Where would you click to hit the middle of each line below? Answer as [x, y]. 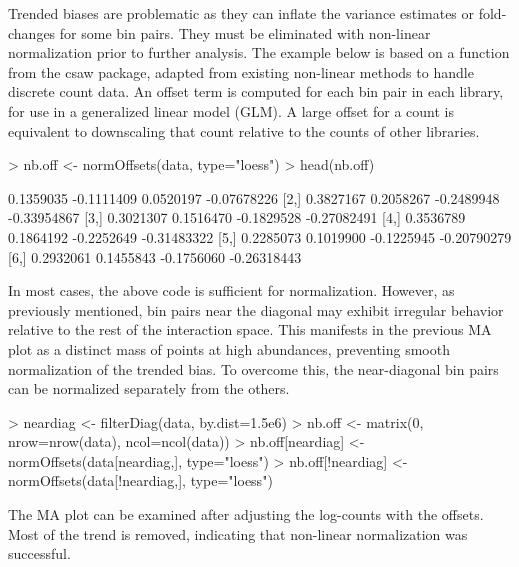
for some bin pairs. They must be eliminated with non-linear [245, 32]
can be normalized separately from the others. [149, 388]
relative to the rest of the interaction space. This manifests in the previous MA [250, 329]
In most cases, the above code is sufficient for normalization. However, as [231, 290]
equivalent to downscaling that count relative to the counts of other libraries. [244, 130]
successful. [39, 553]
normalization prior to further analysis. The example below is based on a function [259, 52]
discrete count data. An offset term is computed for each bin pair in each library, [256, 91]
